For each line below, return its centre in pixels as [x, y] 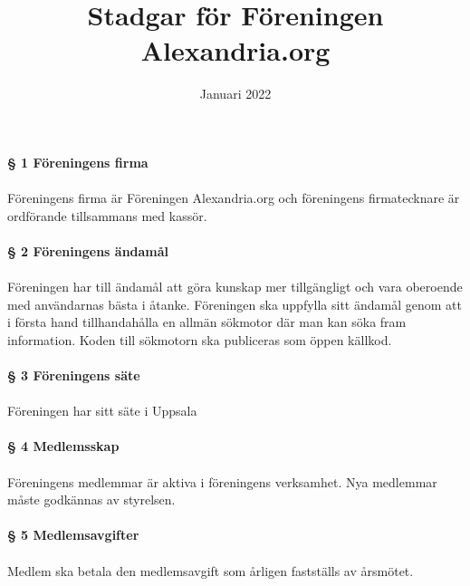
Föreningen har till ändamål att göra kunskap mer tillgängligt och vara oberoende [235, 287]
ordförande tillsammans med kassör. [107, 215]
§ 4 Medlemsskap [63, 446]
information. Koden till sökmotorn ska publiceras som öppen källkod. [200, 339]
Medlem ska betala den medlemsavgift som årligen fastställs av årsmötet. [211, 570]
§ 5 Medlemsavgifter [73, 535]
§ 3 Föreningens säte [74, 375]
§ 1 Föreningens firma [78, 162]
